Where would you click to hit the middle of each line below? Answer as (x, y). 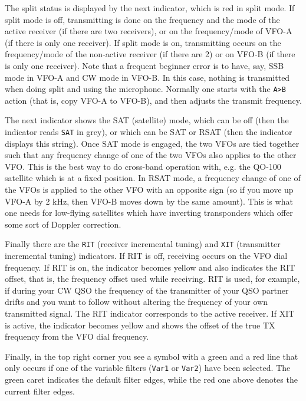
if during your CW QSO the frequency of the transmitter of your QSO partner (147, 290)
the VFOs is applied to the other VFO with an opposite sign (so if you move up (149, 190)
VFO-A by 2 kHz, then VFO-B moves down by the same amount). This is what (149, 201)
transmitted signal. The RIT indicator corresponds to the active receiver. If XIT (150, 313)
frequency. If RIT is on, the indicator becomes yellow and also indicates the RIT (150, 267)
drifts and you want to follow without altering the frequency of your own (136, 302)
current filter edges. (40, 391)
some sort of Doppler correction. (63, 224)
